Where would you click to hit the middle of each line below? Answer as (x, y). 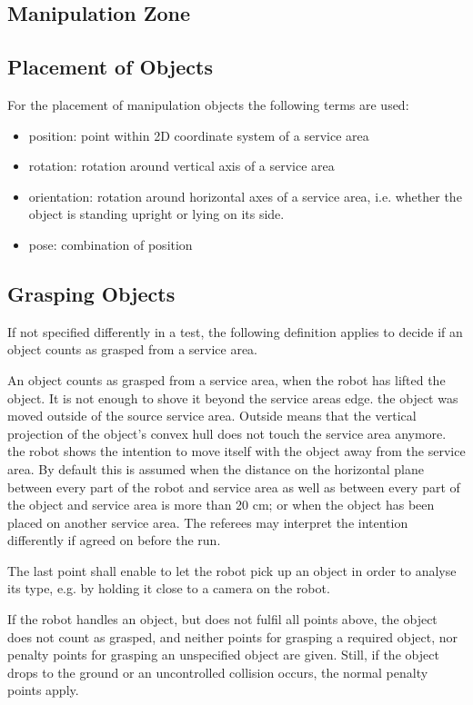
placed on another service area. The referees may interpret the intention (208, 522)
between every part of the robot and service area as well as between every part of (234, 487)
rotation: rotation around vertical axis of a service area (181, 166)
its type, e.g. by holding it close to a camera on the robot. (169, 588)
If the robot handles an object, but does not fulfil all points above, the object (222, 619)
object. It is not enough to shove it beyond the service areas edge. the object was (233, 397)
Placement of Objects (110, 67)
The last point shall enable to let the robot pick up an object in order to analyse (232, 570)
